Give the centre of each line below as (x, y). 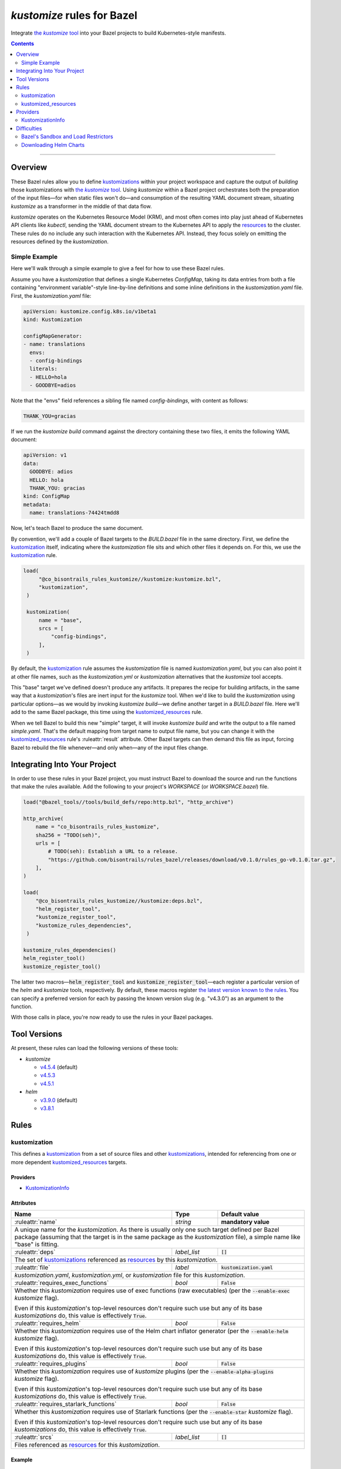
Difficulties (29, 128)
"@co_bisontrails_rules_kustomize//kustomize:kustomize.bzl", (130, 579)
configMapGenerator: (53, 336)
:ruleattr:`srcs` (34, 1437)
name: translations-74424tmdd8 (75, 513)
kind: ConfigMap (47, 496)
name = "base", (60, 620)
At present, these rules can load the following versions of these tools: (95, 1048)
